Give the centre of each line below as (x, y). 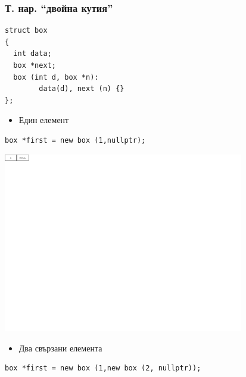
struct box (26, 31)
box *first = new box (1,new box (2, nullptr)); (103, 368)
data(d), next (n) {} (82, 89)
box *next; (35, 65)
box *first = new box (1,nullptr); (75, 140)
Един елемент (44, 120)
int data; (32, 54)
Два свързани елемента (60, 348)
